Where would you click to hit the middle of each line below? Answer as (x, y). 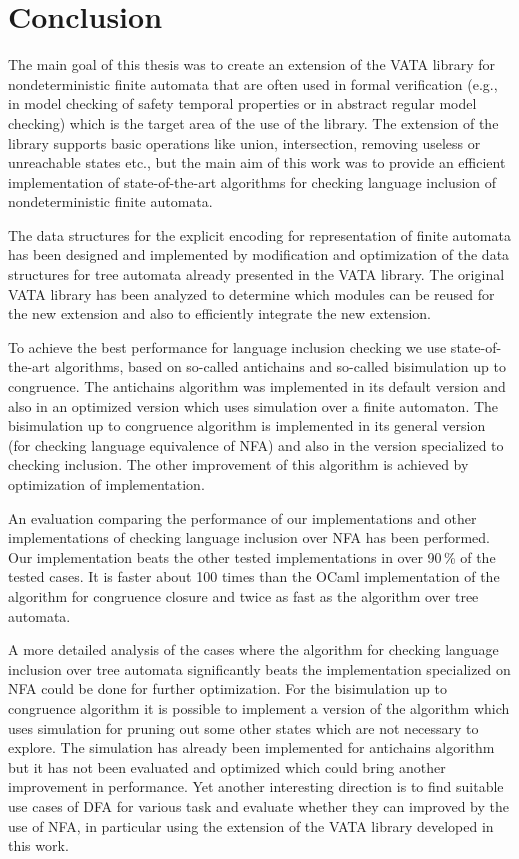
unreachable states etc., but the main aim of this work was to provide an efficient (257, 162)
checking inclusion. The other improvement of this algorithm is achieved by (238, 464)
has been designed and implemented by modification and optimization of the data (259, 254)
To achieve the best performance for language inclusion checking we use (227, 346)
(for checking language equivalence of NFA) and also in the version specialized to (256, 444)
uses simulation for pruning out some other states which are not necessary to (243, 727)
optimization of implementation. (106, 484)
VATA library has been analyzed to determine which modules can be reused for (251, 293)
